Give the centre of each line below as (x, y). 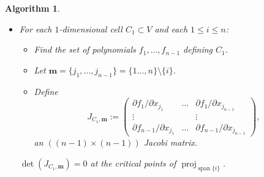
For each (36, 28)
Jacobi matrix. (171, 142)
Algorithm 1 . (32, 8)
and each (171, 28)
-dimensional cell (91, 28)
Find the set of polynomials (85, 49)
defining (198, 49)
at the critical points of (133, 163)
